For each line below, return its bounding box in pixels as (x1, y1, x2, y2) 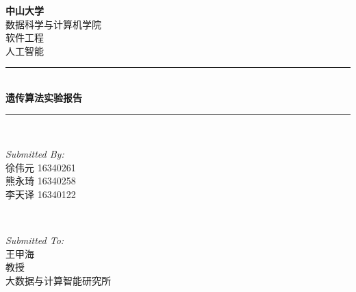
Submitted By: (5, 147, 64, 161)
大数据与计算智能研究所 (5, 273, 111, 287)
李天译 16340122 (5, 186, 76, 201)
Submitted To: (5, 233, 64, 247)
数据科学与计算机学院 (5, 16, 101, 31)
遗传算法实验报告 (5, 90, 82, 104)
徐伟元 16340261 (5, 160, 76, 174)
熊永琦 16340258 (5, 173, 76, 188)
